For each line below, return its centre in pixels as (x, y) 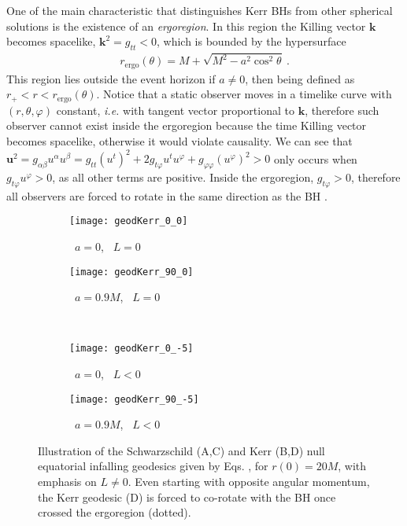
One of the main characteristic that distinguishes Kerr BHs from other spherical (200, 10)
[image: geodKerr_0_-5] (131, 349)
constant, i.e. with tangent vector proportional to (175, 110)
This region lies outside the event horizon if (111, 78)
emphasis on (67, 482)
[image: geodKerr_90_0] (131, 272)
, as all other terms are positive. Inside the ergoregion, (183, 177)
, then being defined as (300, 78)
